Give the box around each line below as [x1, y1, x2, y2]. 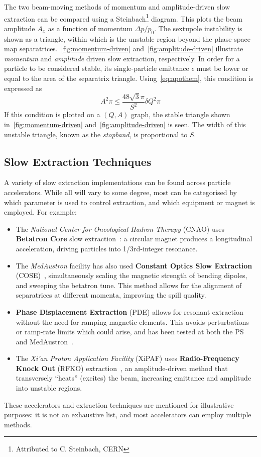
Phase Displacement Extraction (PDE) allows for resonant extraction [16, 306, 243, 317]
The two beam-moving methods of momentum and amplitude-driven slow [4, 2, 230, 12]
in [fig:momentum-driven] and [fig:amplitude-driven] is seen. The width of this [4, 119, 246, 129]
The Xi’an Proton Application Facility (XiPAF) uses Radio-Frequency [16, 353, 239, 363]
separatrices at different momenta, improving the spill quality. [16, 290, 206, 300]
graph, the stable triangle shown [131, 109, 230, 120]
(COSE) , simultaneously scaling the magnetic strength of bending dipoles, [16, 270, 247, 281]
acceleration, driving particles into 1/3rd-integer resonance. [16, 243, 198, 253]
